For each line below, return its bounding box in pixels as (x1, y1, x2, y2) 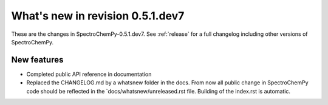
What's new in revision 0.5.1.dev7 (11, 9, 185, 22)
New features (11, 55, 64, 65)
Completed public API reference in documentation (26, 70, 152, 78)
